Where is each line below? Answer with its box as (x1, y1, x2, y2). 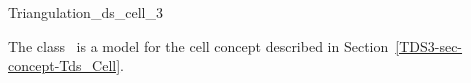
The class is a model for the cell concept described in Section (8, 35, 389, 56)
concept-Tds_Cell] (8, 55, 121, 76)
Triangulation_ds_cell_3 (8, 2, 163, 22)
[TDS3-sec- (395, 35, 463, 56)
